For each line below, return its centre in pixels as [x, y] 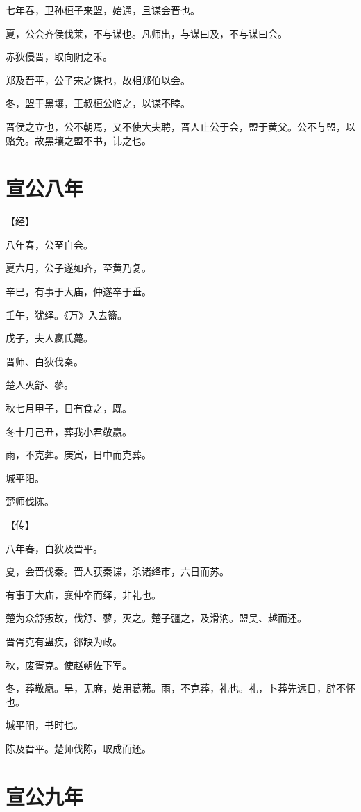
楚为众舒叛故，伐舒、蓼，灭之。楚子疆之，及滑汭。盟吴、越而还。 [156, 618]
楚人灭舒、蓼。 [40, 384]
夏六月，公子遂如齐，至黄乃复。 [78, 268]
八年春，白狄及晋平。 [54, 548]
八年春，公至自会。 [49, 244]
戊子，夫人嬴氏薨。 [49, 338]
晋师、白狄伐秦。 [44, 361]
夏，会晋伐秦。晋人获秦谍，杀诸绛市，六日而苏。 [117, 571]
